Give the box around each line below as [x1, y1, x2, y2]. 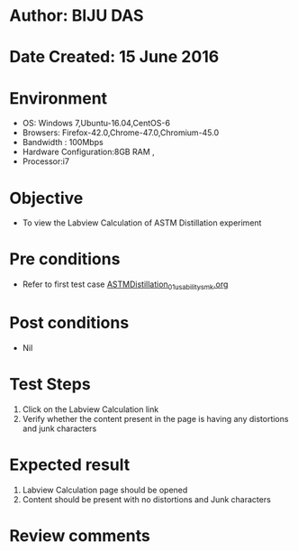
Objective [9, 188, 84, 208]
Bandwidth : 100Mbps [22, 137, 104, 148]
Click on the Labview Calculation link [22, 403, 159, 415]
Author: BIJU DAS [9, 5, 144, 26]
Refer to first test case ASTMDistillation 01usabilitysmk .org [22, 279, 229, 291]
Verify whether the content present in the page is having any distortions [22, 413, 289, 424]
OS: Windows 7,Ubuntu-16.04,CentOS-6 [22, 118, 171, 129]
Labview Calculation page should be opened [22, 484, 188, 495]
